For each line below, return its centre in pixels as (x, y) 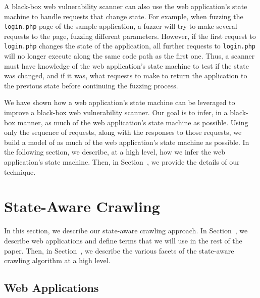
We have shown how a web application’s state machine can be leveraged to (120, 102)
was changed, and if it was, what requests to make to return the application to (126, 76)
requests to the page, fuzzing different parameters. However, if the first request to (130, 36)
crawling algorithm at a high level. (57, 260)
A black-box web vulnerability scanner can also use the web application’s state (126, 6)
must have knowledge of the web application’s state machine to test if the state (126, 65)
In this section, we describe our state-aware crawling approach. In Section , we (126, 231)
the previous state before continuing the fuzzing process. (91, 85)
